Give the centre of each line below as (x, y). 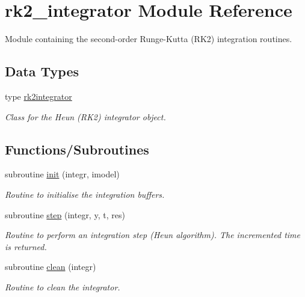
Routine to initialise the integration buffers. (85, 194)
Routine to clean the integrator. (63, 286)
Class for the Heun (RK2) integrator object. (85, 116)
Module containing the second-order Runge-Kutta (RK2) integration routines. (149, 39)
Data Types (42, 71)
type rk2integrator (39, 96)
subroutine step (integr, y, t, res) (65, 214)
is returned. (26, 246)
